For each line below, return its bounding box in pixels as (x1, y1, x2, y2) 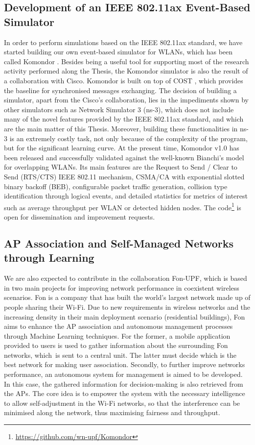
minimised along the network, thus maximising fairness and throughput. (4, 407, 220, 418)
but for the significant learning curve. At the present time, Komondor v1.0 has (4, 143, 239, 153)
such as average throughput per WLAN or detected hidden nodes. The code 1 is (4, 200, 241, 212)
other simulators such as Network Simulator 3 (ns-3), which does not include (4, 104, 234, 114)
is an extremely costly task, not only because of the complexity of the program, (9, 133, 248, 143)
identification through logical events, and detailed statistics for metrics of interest (4, 191, 248, 201)
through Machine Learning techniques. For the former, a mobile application (4, 330, 231, 341)
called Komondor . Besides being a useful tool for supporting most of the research (4, 56, 249, 66)
